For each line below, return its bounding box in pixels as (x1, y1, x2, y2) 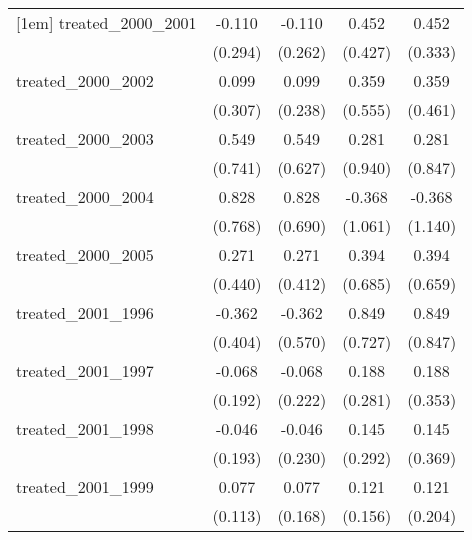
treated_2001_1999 (16, 475, 154, 498)
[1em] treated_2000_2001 (16, 11, 197, 34)
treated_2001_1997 (16, 359, 154, 382)
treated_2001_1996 (16, 301, 154, 324)
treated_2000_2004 (16, 185, 154, 208)
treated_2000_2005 (16, 243, 154, 266)
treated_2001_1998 (16, 417, 154, 440)
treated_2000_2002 (16, 69, 154, 92)
